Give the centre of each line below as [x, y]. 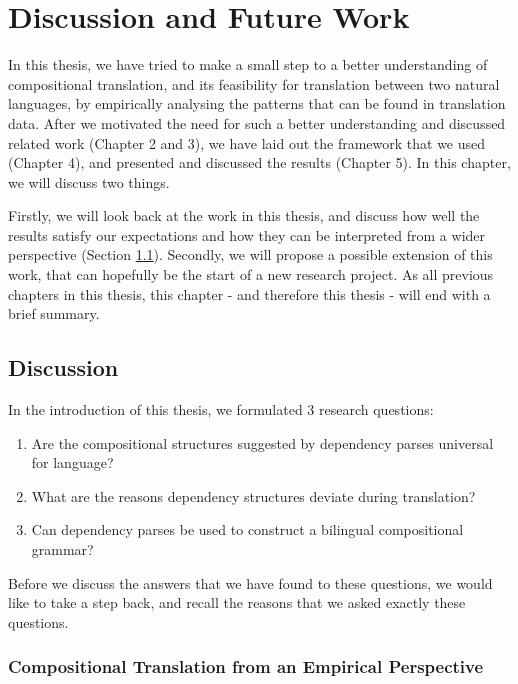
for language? [72, 462]
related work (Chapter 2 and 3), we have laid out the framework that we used [247, 142]
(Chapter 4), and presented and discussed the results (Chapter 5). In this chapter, [259, 162]
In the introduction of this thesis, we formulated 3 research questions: [221, 409]
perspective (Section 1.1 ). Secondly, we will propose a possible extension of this [250, 254]
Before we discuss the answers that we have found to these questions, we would [250, 582]
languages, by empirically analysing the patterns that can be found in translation [257, 103]
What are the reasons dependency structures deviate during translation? [253, 495]
